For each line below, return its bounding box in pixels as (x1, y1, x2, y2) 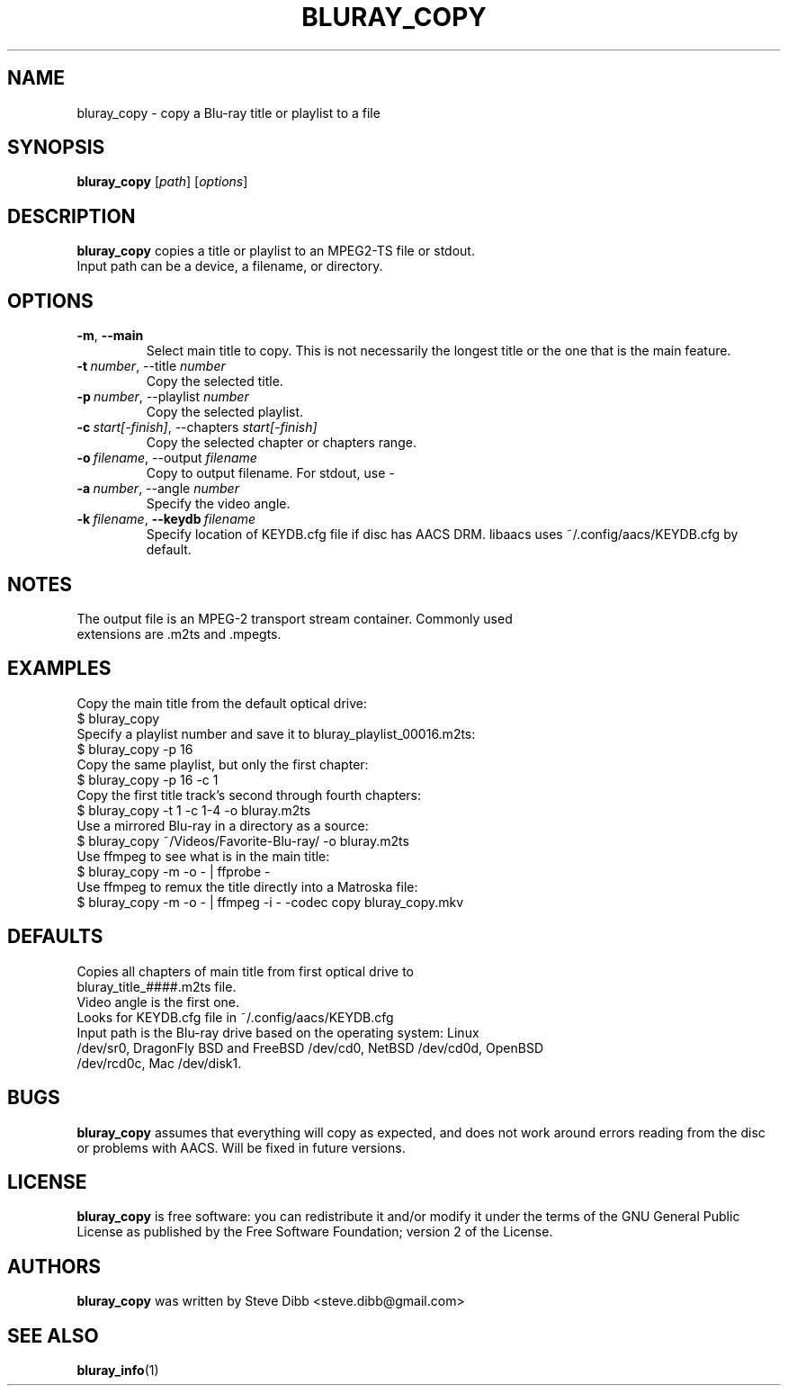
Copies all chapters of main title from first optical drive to (76, 963, 414, 979)
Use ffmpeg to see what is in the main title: (76, 848, 330, 864)
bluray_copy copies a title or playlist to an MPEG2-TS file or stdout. (76, 243, 475, 259)
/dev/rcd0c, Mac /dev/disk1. (76, 1055, 242, 1071)
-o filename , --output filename (76, 450, 257, 466)
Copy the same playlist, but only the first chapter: (76, 756, 369, 772)
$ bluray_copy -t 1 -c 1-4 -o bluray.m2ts (76, 802, 311, 818)
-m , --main (76, 328, 144, 344)
